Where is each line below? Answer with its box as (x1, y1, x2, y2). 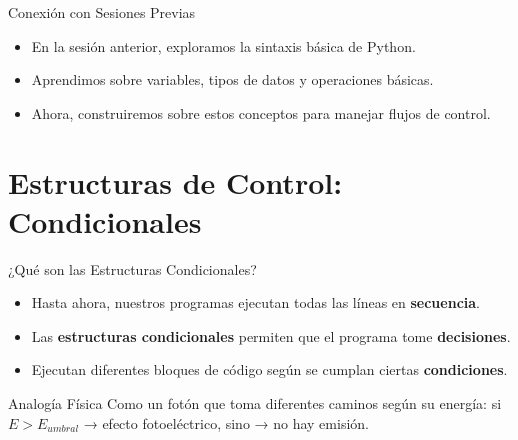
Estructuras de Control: (8, 161, 343, 202)
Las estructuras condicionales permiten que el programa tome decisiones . (31, 325, 511, 346)
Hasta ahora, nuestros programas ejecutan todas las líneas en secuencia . (31, 292, 480, 313)
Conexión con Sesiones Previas (8, 2, 196, 22)
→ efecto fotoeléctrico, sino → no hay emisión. (83, 412, 369, 433)
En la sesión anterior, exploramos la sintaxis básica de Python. (31, 35, 416, 56)
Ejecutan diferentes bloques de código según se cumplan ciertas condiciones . (31, 359, 508, 380)
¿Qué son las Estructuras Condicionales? (8, 258, 257, 279)
